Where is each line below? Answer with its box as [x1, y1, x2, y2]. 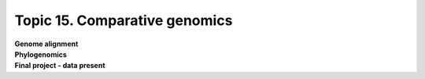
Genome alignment [14, 39, 79, 48]
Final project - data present [14, 61, 105, 70]
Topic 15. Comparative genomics [14, 12, 233, 29]
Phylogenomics [14, 49, 67, 59]
